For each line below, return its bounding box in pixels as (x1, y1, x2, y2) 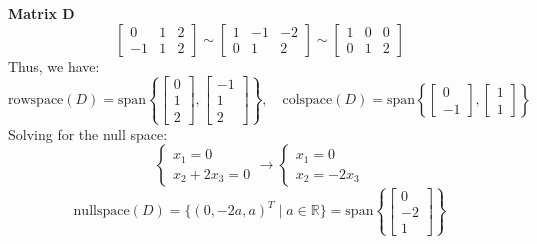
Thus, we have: (8, 55, 100, 76)
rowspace (8, 92, 64, 107)
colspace (282, 92, 333, 107)
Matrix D (8, 3, 75, 23)
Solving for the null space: (8, 123, 168, 144)
